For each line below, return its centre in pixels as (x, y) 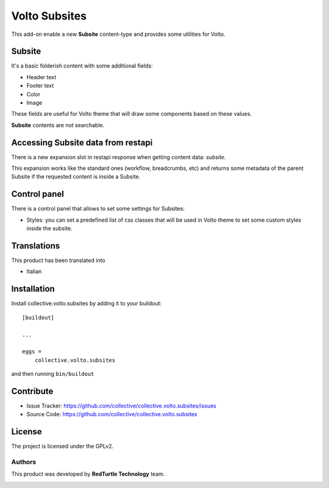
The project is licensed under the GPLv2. (62, 446)
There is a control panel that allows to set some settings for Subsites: (98, 209)
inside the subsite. (49, 228)
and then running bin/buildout (53, 374)
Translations (36, 246)
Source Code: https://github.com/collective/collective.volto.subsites (112, 414)
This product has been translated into (58, 260)
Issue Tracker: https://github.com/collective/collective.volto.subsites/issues (121, 406)
